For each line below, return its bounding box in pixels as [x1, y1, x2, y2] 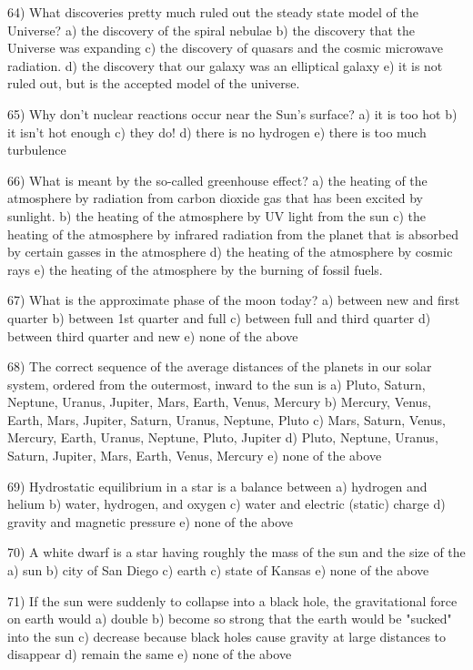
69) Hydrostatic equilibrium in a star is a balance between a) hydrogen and [7, 476, 428, 495]
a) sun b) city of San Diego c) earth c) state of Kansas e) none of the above [7, 561, 429, 580]
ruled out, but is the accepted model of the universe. [7, 74, 300, 93]
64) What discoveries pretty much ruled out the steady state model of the [7, 3, 418, 21]
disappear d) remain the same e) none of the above [7, 645, 292, 664]
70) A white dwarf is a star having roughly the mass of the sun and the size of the [7, 543, 466, 562]
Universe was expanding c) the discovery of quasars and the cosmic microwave [7, 38, 443, 57]
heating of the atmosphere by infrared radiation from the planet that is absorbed [7, 224, 458, 243]
